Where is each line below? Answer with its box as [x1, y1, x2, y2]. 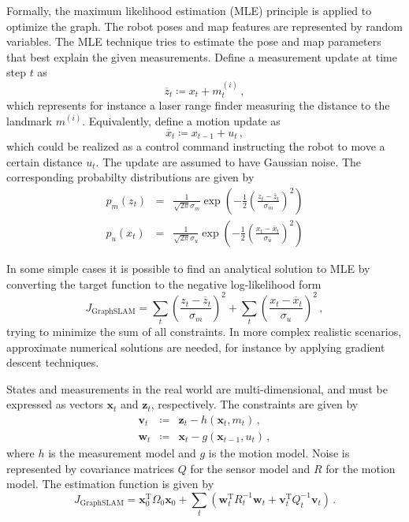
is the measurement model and [48, 444, 196, 460]
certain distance [6, 153, 83, 170]
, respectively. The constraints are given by [151, 396, 359, 412]
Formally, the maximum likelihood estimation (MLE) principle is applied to [6, 2, 372, 18]
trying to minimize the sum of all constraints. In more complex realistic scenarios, [6, 323, 402, 339]
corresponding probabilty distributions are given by [6, 169, 255, 185]
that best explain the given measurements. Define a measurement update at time [6, 48, 397, 65]
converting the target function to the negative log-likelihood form [6, 275, 322, 292]
